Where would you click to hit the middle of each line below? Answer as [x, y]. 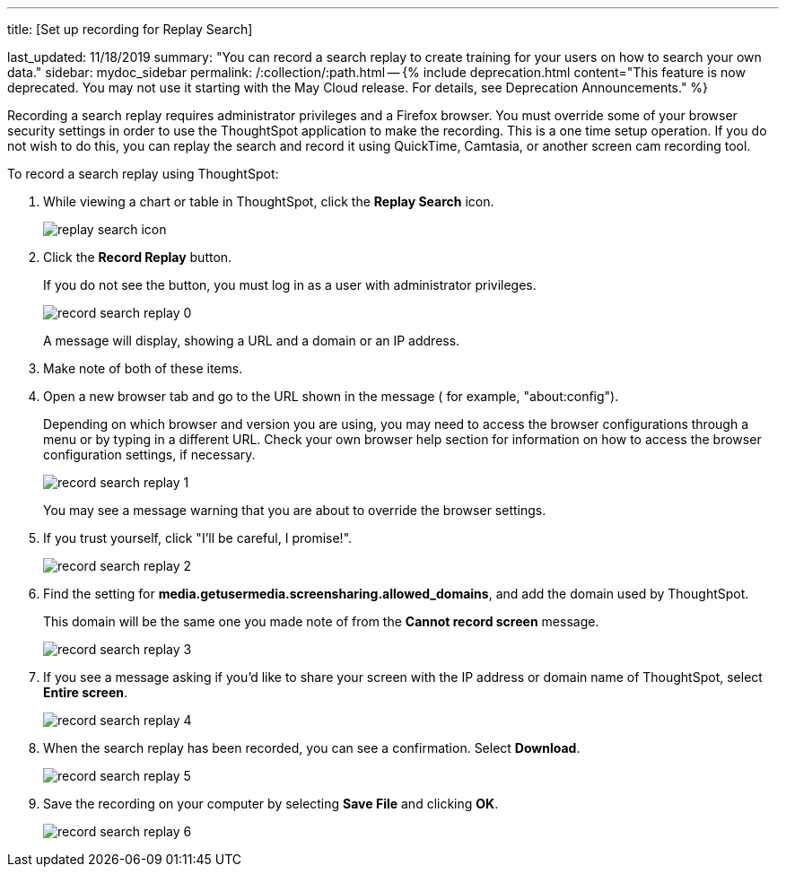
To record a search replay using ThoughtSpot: [143, 174]
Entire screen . [86, 692]
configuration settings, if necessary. [149, 454]
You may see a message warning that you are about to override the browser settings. [295, 510]
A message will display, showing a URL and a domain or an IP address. [252, 341]
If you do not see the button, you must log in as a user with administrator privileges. [290, 285]
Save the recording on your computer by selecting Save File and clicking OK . [271, 804]
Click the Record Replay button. [138, 257]
